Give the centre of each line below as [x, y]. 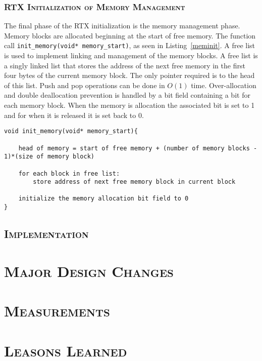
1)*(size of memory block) [49, 157]
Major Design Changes [89, 271]
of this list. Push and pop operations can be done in [85, 85]
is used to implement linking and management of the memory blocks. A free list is [131, 55]
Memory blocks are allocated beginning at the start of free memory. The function [130, 35]
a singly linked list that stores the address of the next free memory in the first [125, 65]
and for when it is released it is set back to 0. [74, 115]
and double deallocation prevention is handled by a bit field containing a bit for [127, 95]
